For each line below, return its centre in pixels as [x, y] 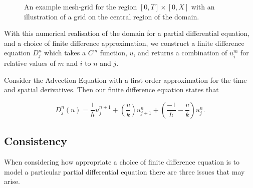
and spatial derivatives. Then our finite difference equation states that [111, 90]
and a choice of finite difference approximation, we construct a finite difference [124, 43]
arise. [12, 181]
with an [203, 6]
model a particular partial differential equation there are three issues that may [124, 171]
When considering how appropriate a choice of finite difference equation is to [122, 162]
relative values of [30, 63]
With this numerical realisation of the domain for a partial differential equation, [127, 33]
